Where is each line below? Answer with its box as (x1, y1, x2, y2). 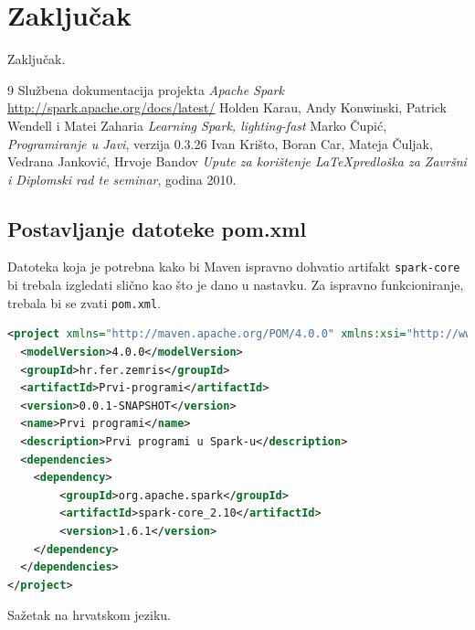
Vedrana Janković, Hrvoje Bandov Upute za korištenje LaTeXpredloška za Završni (7, 152, 467, 171)
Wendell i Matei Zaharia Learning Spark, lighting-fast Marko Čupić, (7, 115, 387, 134)
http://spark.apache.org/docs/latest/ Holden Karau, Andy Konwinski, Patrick (7, 98, 448, 117)
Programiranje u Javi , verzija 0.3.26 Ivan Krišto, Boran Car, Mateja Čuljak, (7, 133, 433, 153)
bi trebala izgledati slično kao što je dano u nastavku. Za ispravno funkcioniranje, (7, 275, 464, 294)
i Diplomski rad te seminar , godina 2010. (7, 169, 237, 188)
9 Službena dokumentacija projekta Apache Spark (7, 80, 284, 99)
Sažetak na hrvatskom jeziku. (7, 605, 172, 625)
